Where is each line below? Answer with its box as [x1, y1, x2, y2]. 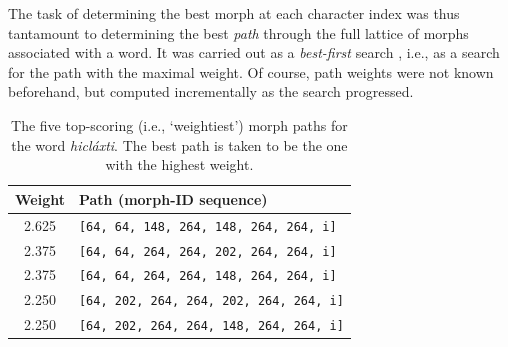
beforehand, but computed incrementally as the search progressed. [8, 81, 414, 102]
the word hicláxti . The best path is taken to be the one [11, 134, 348, 155]
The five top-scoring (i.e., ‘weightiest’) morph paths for [11, 114, 348, 135]
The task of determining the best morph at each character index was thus [8, 3, 460, 23]
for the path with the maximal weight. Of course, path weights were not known [8, 61, 494, 82]
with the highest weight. [105, 154, 254, 175]
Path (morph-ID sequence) [78, 188, 268, 209]
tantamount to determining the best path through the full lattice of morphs [8, 22, 469, 43]
